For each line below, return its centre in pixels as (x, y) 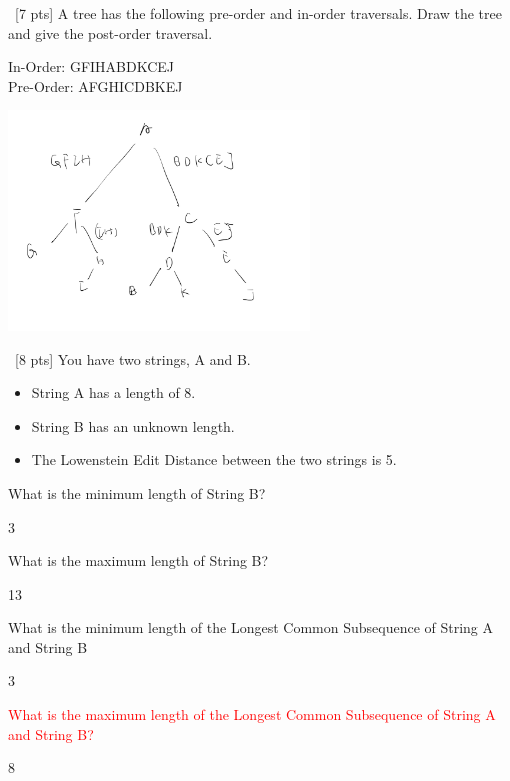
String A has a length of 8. (113, 392)
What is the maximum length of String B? (138, 560)
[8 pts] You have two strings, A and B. (132, 358)
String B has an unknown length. (133, 425)
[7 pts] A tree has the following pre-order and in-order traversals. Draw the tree (258, 13)
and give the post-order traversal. (110, 32)
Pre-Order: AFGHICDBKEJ (95, 85)
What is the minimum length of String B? (137, 492)
